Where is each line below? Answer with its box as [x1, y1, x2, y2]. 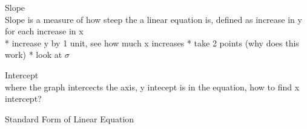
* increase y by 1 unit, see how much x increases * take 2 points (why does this [5, 36, 299, 49]
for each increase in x [5, 25, 84, 37]
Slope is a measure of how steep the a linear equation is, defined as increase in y [5, 13, 302, 25]
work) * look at [5, 48, 62, 61]
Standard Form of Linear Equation [5, 112, 134, 125]
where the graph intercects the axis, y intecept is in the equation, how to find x [5, 80, 300, 93]
